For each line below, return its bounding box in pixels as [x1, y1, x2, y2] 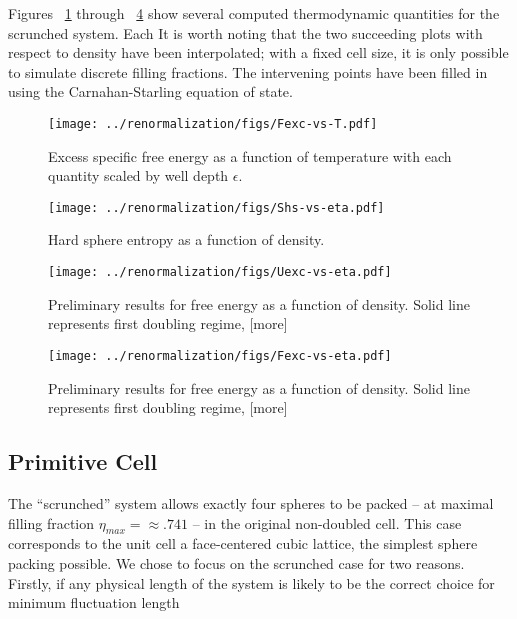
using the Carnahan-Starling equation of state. [8, 81, 293, 102]
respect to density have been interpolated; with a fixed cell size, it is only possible [8, 42, 509, 63]
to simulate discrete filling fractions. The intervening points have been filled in [8, 61, 488, 82]
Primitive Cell [8, 446, 158, 477]
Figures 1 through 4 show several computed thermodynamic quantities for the [8, 3, 500, 23]
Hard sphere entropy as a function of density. [48, 229, 325, 250]
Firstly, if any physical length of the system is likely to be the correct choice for [8, 572, 495, 593]
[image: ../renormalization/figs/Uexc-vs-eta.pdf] [48, 265, 392, 280]
